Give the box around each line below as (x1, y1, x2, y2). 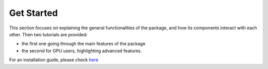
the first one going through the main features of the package (21, 41, 146, 47)
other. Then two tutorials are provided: (9, 31, 88, 37)
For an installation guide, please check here (9, 57, 99, 63)
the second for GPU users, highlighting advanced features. (21, 48, 142, 54)
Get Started (9, 7, 58, 18)
